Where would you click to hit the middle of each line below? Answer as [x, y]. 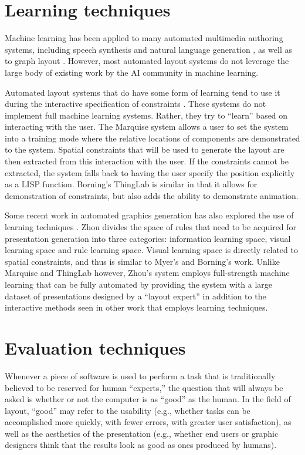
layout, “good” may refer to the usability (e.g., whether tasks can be [128, 410]
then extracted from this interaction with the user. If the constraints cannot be [147, 161]
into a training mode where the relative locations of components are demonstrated [152, 138]
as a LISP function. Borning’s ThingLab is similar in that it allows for [131, 184]
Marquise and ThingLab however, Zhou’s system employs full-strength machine [147, 273]
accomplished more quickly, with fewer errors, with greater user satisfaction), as [148, 422]
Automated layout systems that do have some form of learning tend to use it [143, 92]
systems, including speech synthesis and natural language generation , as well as [148, 49]
